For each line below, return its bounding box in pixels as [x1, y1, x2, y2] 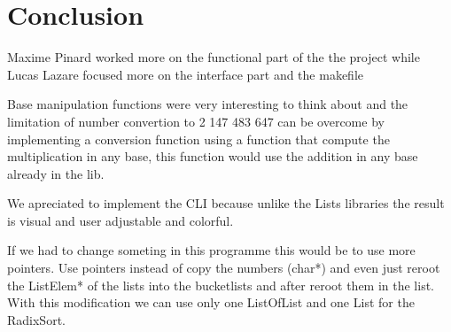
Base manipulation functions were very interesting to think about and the [7, 95, 408, 113]
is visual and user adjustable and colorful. [7, 211, 234, 229]
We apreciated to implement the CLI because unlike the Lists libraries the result [7, 194, 445, 212]
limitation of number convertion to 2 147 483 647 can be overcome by [7, 112, 385, 130]
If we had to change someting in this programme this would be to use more [7, 241, 416, 259]
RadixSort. [7, 310, 66, 328]
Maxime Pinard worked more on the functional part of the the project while [7, 48, 420, 66]
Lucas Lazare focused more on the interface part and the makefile [7, 65, 363, 83]
